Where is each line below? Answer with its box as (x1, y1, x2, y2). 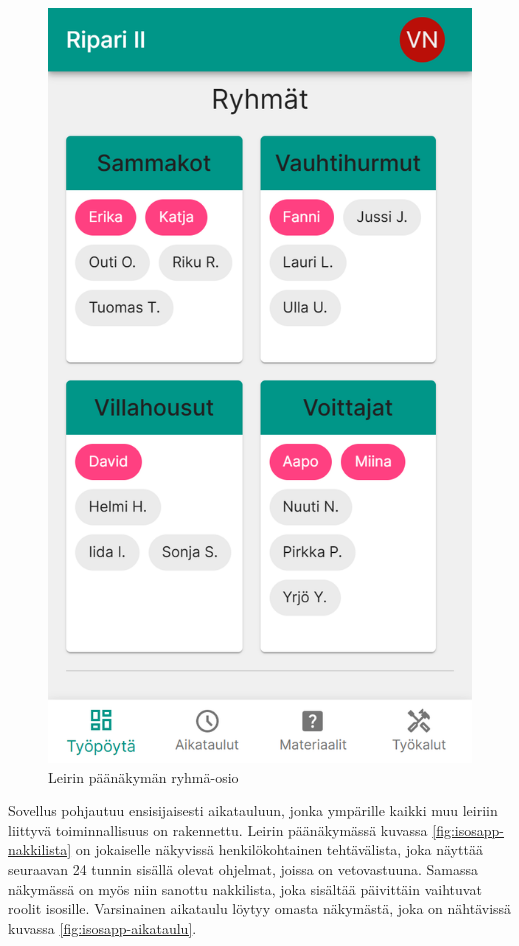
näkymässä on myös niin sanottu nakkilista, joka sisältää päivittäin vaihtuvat (8, 878, 482, 899)
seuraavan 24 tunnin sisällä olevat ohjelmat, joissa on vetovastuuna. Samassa (8, 859, 479, 880)
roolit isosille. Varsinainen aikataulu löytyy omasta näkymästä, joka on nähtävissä (8, 898, 512, 919)
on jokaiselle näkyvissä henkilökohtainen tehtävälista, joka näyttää (75, 839, 483, 860)
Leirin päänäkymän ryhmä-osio (48, 766, 239, 787)
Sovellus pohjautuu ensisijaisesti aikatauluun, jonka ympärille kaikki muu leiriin (8, 800, 498, 821)
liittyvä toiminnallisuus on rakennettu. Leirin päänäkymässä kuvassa (8, 819, 428, 840)
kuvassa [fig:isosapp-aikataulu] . (8, 917, 197, 938)
